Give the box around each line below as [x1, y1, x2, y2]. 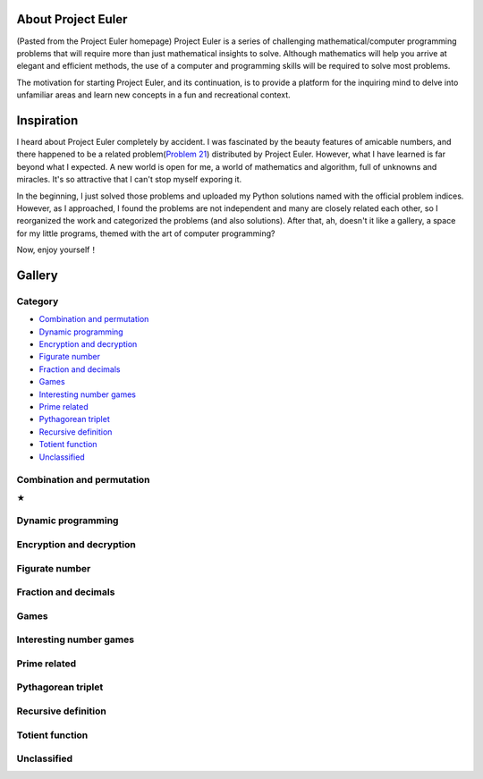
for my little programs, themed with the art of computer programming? [16, 228, 275, 239]
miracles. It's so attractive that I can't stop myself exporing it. [16, 174, 242, 185]
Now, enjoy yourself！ [16, 244, 98, 255]
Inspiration [16, 113, 79, 128]
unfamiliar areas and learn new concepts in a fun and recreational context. [16, 89, 291, 100]
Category [16, 295, 59, 308]
